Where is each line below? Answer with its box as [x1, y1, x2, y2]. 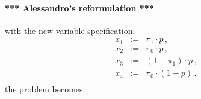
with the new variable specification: [5, 24, 135, 36]
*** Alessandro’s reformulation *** [5, 1, 154, 14]
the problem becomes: [5, 83, 85, 95]
